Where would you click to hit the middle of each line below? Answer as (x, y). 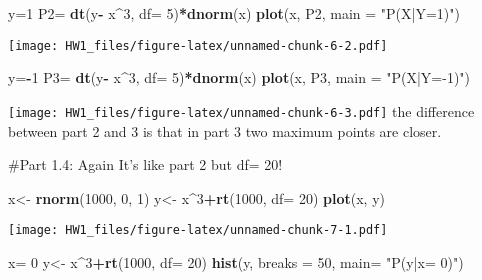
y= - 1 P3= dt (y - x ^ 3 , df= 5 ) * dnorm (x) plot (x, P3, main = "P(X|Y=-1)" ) (239, 77)
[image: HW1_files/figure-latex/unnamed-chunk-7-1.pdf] (198, 230)
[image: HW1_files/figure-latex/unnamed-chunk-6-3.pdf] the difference (241, 110)
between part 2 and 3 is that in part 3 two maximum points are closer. (225, 130)
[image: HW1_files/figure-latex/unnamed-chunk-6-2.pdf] (198, 45)
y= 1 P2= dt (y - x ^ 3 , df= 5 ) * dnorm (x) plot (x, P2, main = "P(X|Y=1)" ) (234, 13)
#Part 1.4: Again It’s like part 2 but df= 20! (145, 164)
